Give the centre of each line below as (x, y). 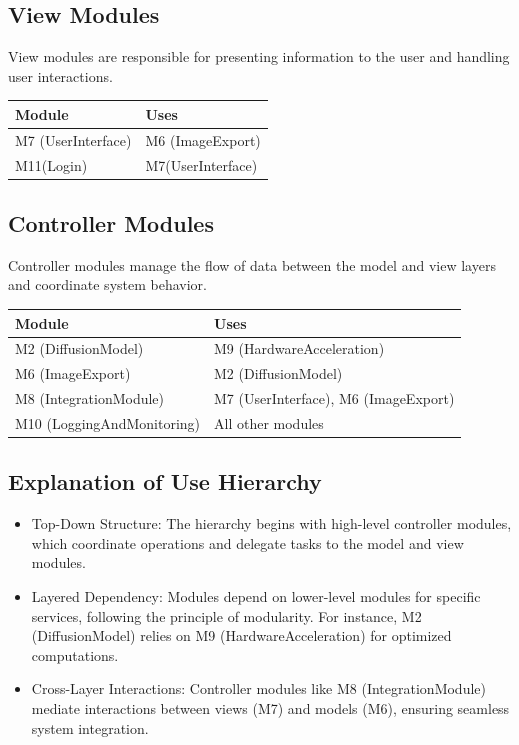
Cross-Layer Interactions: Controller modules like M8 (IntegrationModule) (258, 688)
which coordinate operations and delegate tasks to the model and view (247, 542)
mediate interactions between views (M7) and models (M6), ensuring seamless (270, 707)
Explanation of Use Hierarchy (165, 481)
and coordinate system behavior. (107, 284)
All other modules (269, 422)
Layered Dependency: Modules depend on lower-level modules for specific (256, 596)
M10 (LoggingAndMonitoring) (108, 422)
